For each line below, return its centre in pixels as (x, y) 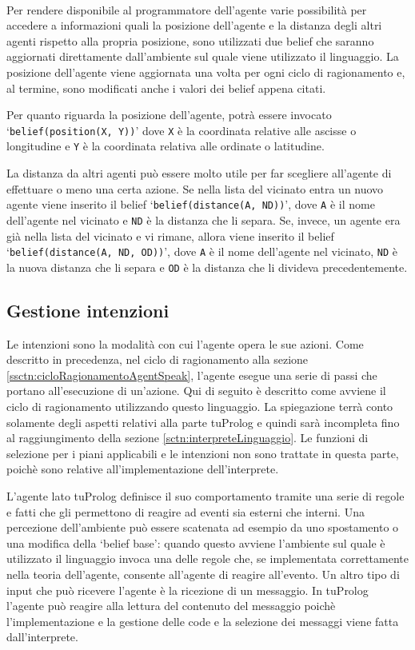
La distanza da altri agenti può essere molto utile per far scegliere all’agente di (199, 173)
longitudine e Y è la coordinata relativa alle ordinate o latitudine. (166, 146)
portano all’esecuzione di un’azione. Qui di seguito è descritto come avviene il (196, 391)
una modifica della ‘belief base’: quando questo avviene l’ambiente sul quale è (196, 542)
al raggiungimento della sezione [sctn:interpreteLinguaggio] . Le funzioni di (188, 438)
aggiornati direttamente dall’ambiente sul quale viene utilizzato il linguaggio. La (203, 56)
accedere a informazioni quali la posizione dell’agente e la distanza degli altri (194, 25)
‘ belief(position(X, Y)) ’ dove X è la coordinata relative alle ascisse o (182, 130)
